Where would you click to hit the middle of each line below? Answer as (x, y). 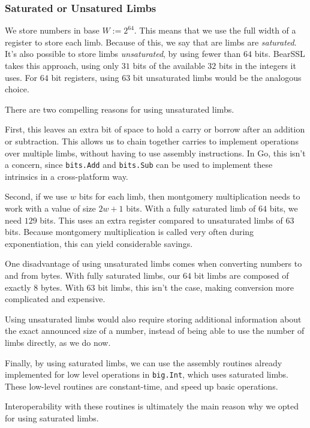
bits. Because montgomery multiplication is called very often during (130, 232)
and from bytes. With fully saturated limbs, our (93, 275)
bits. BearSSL (280, 54)
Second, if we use (36, 196)
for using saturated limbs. (52, 418)
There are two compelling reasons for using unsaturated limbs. (120, 109)
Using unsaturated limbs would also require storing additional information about (153, 319)
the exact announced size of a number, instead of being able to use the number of (155, 331)
